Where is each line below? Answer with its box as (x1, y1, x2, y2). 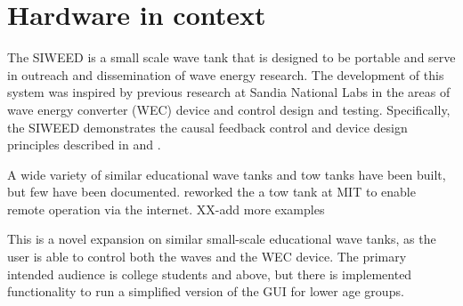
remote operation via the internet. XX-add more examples (7, 199, 325, 218)
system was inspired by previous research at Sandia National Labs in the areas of (7, 83, 451, 101)
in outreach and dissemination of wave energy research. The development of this (7, 65, 444, 84)
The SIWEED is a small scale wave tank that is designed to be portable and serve (7, 48, 456, 67)
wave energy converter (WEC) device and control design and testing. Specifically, (7, 100, 451, 118)
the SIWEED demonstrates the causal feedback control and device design (7, 117, 408, 136)
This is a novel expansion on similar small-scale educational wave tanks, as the (7, 229, 436, 248)
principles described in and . (7, 135, 161, 154)
